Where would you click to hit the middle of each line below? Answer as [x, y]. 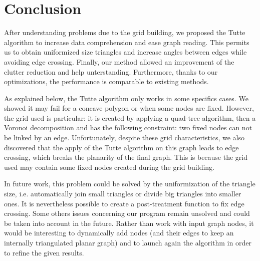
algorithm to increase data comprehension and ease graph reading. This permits [127, 42]
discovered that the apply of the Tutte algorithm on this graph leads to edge [121, 147]
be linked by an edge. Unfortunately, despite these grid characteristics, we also [124, 138]
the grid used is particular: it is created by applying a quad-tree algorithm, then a [130, 117]
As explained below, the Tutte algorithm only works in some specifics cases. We [126, 98]
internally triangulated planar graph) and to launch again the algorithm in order [128, 242]
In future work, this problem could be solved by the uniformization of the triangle [130, 184]
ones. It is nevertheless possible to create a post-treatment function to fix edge [124, 203]
